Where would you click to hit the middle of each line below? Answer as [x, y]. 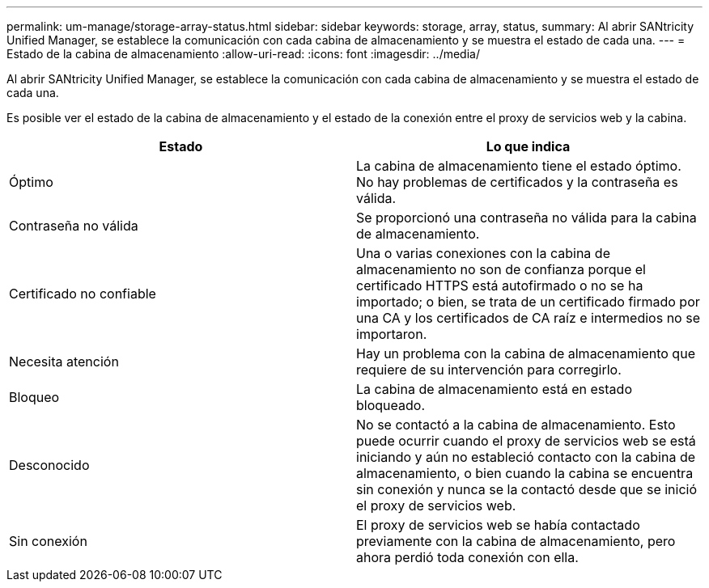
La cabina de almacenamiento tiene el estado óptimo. [519, 166]
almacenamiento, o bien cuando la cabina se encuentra [525, 473]
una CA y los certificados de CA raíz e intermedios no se [528, 318]
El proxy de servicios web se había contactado [498, 525]
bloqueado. [391, 405]
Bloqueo [34, 397]
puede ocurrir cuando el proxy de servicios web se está [526, 441]
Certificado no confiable [83, 294]
